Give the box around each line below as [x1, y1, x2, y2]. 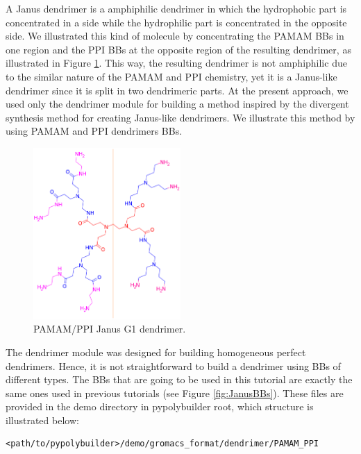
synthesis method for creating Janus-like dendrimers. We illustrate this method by [6, 110, 355, 124]
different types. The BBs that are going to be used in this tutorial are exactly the [6, 372, 353, 387]
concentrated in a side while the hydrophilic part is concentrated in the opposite [6, 15, 347, 29]
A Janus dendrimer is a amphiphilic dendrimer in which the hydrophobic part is [6, 1, 347, 15]
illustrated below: [6, 412, 79, 427]
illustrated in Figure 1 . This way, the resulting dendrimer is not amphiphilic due [6, 56, 347, 70]
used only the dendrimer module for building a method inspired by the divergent [6, 96, 349, 111]
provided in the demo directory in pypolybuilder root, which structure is [6, 399, 314, 414]
